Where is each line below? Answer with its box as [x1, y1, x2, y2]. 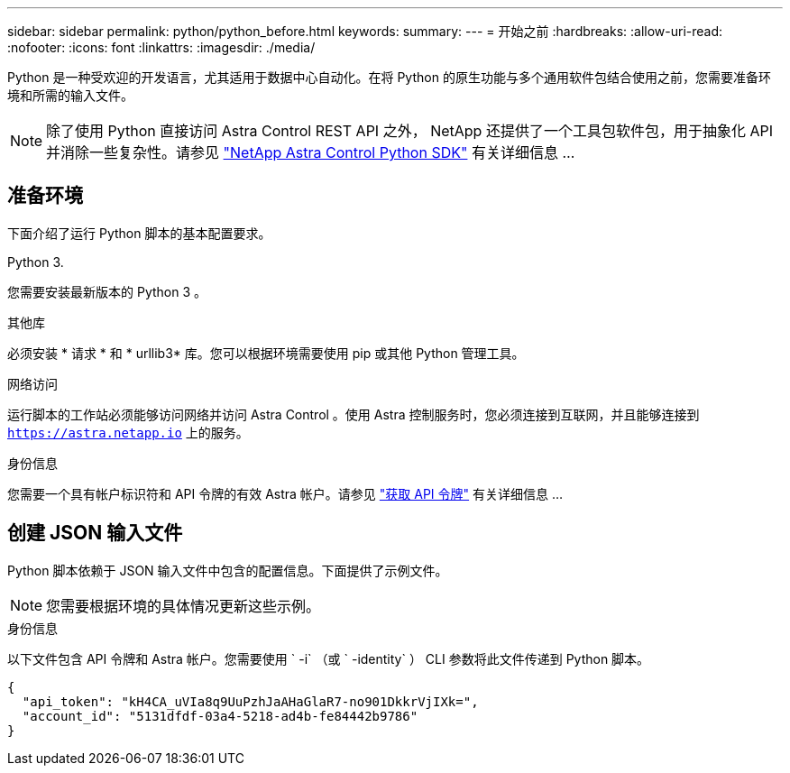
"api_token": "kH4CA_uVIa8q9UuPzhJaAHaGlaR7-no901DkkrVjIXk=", [22, 694, 479, 709]
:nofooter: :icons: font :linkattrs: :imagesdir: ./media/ [7, 40, 316, 55]
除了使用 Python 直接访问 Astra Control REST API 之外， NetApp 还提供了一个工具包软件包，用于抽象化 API [46, 122, 773, 140]
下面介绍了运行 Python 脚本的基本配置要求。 [7, 225, 271, 241]
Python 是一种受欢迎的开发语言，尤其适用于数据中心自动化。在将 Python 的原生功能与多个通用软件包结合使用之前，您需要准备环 [7, 69, 771, 85]
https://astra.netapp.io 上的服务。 [7, 424, 249, 440]
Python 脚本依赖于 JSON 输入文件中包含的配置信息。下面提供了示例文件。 [7, 562, 448, 578]
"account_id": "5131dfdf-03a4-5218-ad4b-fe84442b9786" [22, 708, 418, 723]
